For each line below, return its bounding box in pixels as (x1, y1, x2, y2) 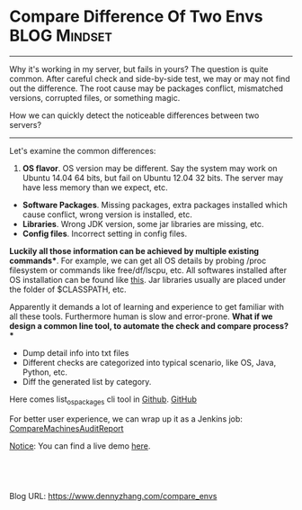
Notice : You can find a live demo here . (9, 440, 151, 451)
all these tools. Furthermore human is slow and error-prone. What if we (9, 311, 273, 322)
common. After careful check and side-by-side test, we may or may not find (9, 73, 290, 84)
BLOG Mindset (9, 25, 112, 46)
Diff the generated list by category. (22, 376, 152, 387)
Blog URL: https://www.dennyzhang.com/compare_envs (9, 490, 218, 501)
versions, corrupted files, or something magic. (9, 92, 181, 103)
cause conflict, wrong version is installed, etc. (22, 209, 193, 220)
